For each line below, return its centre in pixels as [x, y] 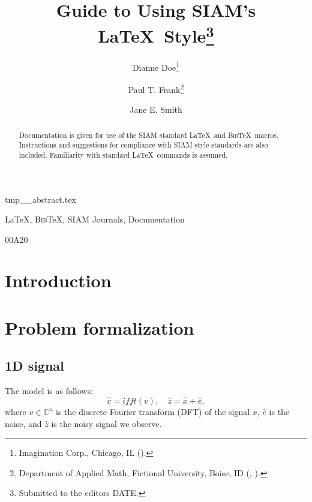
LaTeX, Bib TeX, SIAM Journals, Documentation [95, 219]
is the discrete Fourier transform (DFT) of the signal [153, 412]
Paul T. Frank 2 [156, 88]
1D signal [34, 366]
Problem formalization [100, 327]
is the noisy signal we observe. [106, 423]
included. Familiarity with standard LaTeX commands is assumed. [123, 154]
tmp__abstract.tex [40, 199]
